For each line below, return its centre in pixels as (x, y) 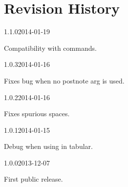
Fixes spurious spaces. (37, 114)
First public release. (33, 179)
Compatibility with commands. (50, 48)
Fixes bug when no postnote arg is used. (64, 80)
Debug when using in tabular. (48, 146)
